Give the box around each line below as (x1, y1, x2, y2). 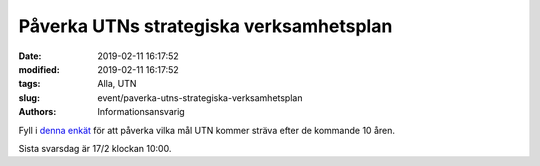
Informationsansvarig (97, 106, 185, 118)
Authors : (18, 106, 57, 118)
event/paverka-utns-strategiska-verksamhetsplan (97, 91, 303, 104)
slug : (18, 91, 40, 104)
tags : (18, 78, 41, 90)
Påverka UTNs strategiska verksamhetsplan (18, 15, 393, 37)
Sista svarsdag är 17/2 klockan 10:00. (18, 142, 172, 154)
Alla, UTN (97, 78, 137, 90)
